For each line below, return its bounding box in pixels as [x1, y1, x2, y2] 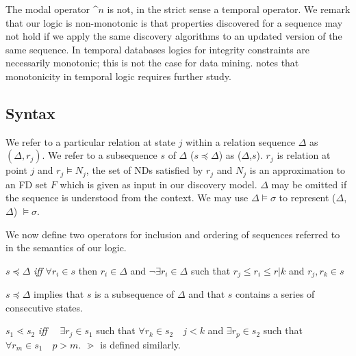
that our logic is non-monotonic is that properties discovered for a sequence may [5, 15, 343, 29]
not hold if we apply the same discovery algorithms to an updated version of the [5, 29, 342, 43]
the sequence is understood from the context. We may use [5, 190, 249, 205]
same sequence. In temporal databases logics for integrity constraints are [5, 42, 310, 56]
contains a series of [236, 287, 315, 301]
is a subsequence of [94, 287, 175, 301]
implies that [34, 287, 84, 301]
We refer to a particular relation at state [5, 134, 175, 149]
